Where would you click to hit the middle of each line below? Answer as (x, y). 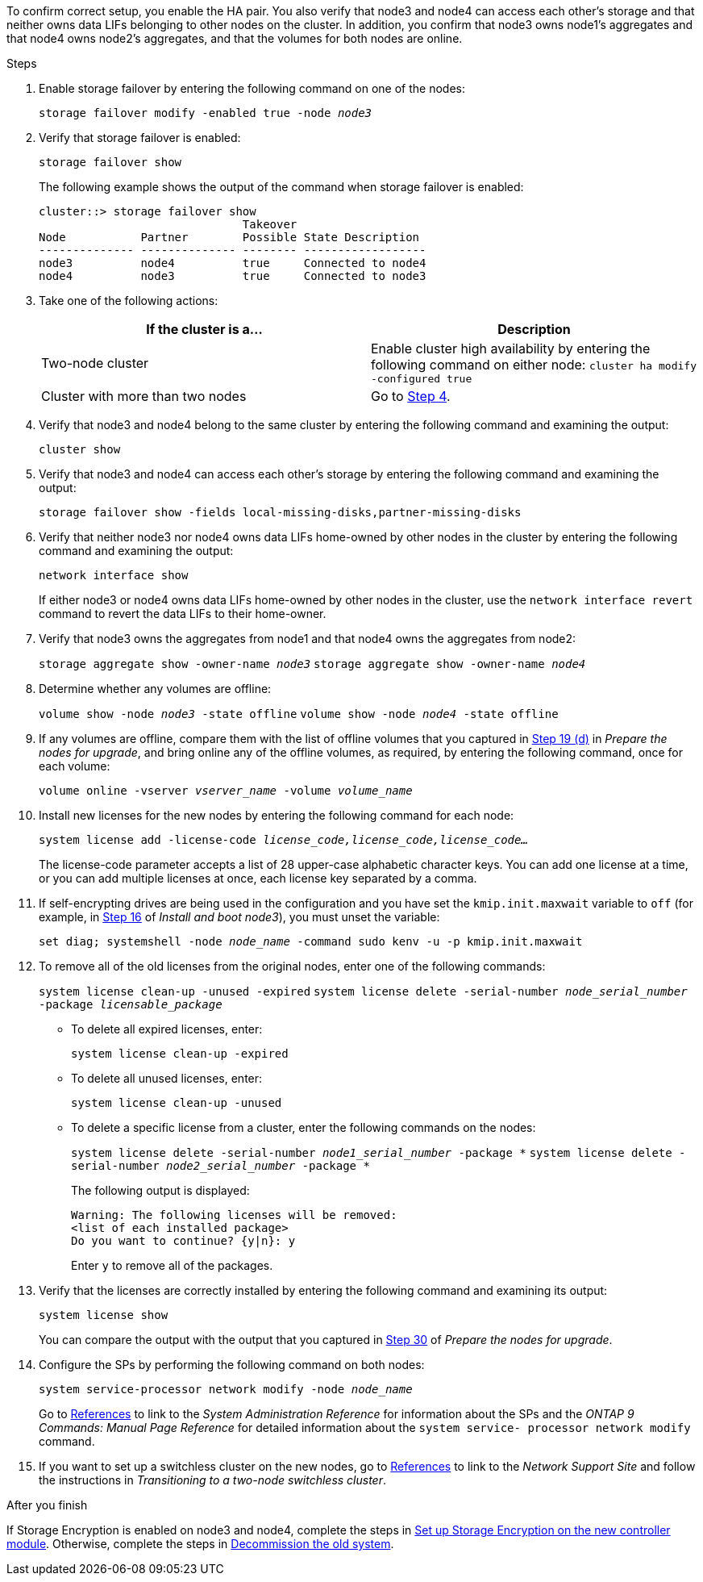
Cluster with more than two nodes (144, 396)
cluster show (80, 449)
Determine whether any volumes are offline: (155, 689)
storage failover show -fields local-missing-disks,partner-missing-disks (280, 512)
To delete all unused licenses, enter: (167, 1078)
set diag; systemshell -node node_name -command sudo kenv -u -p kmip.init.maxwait (311, 941)
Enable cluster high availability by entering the (511, 349)
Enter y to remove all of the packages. (172, 1265)
